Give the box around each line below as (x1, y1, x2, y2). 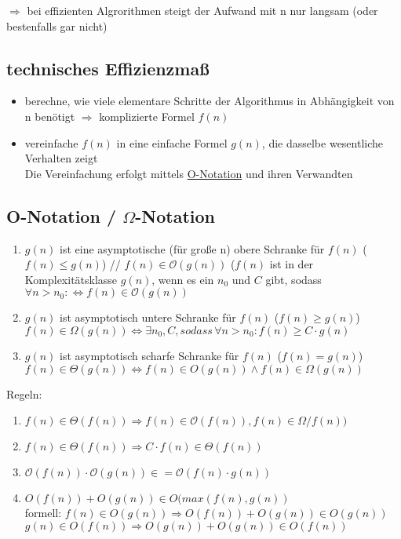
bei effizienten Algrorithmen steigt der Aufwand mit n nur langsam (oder (27, 2, 378, 18)
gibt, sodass (265, 271, 322, 287)
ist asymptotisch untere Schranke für (60, 309, 236, 326)
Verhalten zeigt (24, 150, 98, 166)
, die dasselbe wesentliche (261, 134, 384, 151)
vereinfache (24, 134, 78, 151)
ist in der (269, 256, 314, 272)
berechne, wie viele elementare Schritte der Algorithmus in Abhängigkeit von (24, 93, 395, 109)
